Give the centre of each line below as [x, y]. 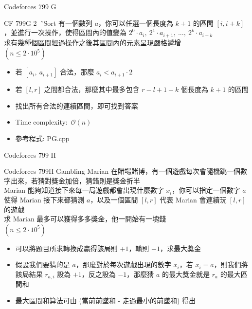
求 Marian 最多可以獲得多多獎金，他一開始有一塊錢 [85, 219]
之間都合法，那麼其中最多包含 [92, 89]
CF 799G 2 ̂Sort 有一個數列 [48, 23]
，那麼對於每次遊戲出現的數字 [123, 264]
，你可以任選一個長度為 [136, 23]
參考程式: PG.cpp [42, 138]
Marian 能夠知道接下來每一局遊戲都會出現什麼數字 [84, 190]
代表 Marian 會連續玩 [193, 199]
